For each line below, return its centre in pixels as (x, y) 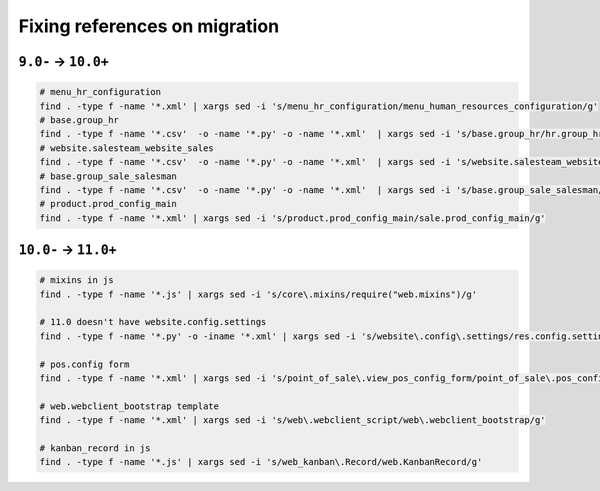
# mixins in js (76, 280)
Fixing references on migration (149, 26)
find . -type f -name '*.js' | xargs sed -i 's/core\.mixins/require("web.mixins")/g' (258, 294)
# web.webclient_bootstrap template (129, 406)
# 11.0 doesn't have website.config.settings (153, 322)
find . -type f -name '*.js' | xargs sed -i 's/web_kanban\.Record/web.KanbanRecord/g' (261, 462)
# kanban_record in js (95, 448)
